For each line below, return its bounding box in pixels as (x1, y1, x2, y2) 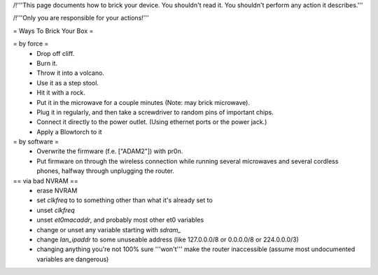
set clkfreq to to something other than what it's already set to (36, 196, 213, 204)
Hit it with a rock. (36, 88, 85, 97)
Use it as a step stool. (36, 78, 99, 87)
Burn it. (36, 59, 58, 67)
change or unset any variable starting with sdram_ (36, 225, 181, 234)
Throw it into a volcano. (36, 69, 105, 77)
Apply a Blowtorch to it (36, 127, 102, 136)
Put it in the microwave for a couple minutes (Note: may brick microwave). (36, 98, 250, 106)
